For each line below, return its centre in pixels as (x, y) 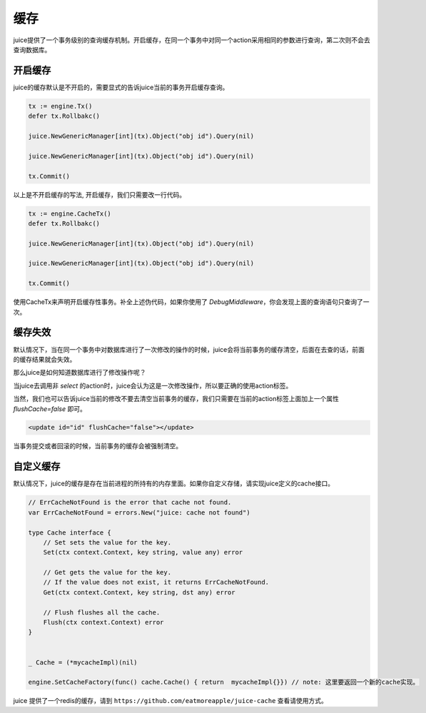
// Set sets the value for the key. (107, 542)
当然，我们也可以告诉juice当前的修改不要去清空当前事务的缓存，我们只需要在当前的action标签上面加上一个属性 (176, 399)
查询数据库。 (32, 49)
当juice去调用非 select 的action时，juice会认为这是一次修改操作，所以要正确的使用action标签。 (153, 385)
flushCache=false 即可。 (50, 409)
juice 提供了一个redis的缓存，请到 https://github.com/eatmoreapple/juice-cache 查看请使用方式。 (171, 701)
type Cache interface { (70, 532)
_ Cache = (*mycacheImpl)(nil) (83, 662)
